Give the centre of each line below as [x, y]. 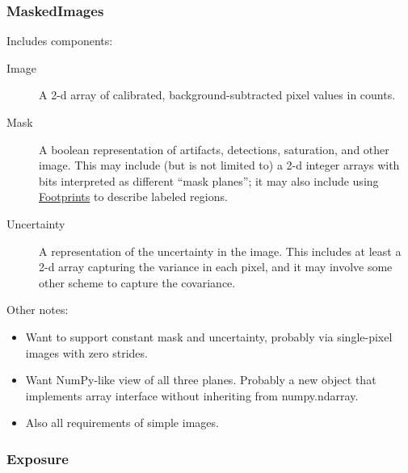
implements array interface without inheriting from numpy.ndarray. [192, 395]
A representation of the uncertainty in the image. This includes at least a [220, 251]
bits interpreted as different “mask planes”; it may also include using [209, 180]
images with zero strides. [86, 352]
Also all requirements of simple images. [122, 423]
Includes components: [60, 41]
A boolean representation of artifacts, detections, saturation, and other [214, 149]
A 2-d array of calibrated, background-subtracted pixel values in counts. [217, 95]
